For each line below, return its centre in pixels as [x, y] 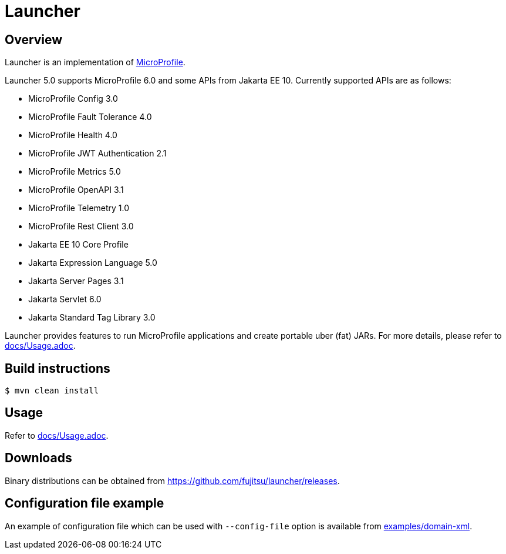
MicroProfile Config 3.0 [73, 99]
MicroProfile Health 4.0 [73, 135]
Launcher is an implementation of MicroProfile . [95, 62]
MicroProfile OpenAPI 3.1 [76, 190]
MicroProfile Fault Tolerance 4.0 [90, 117]
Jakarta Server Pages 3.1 [76, 281]
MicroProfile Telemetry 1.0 [79, 208]
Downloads [38, 458]
